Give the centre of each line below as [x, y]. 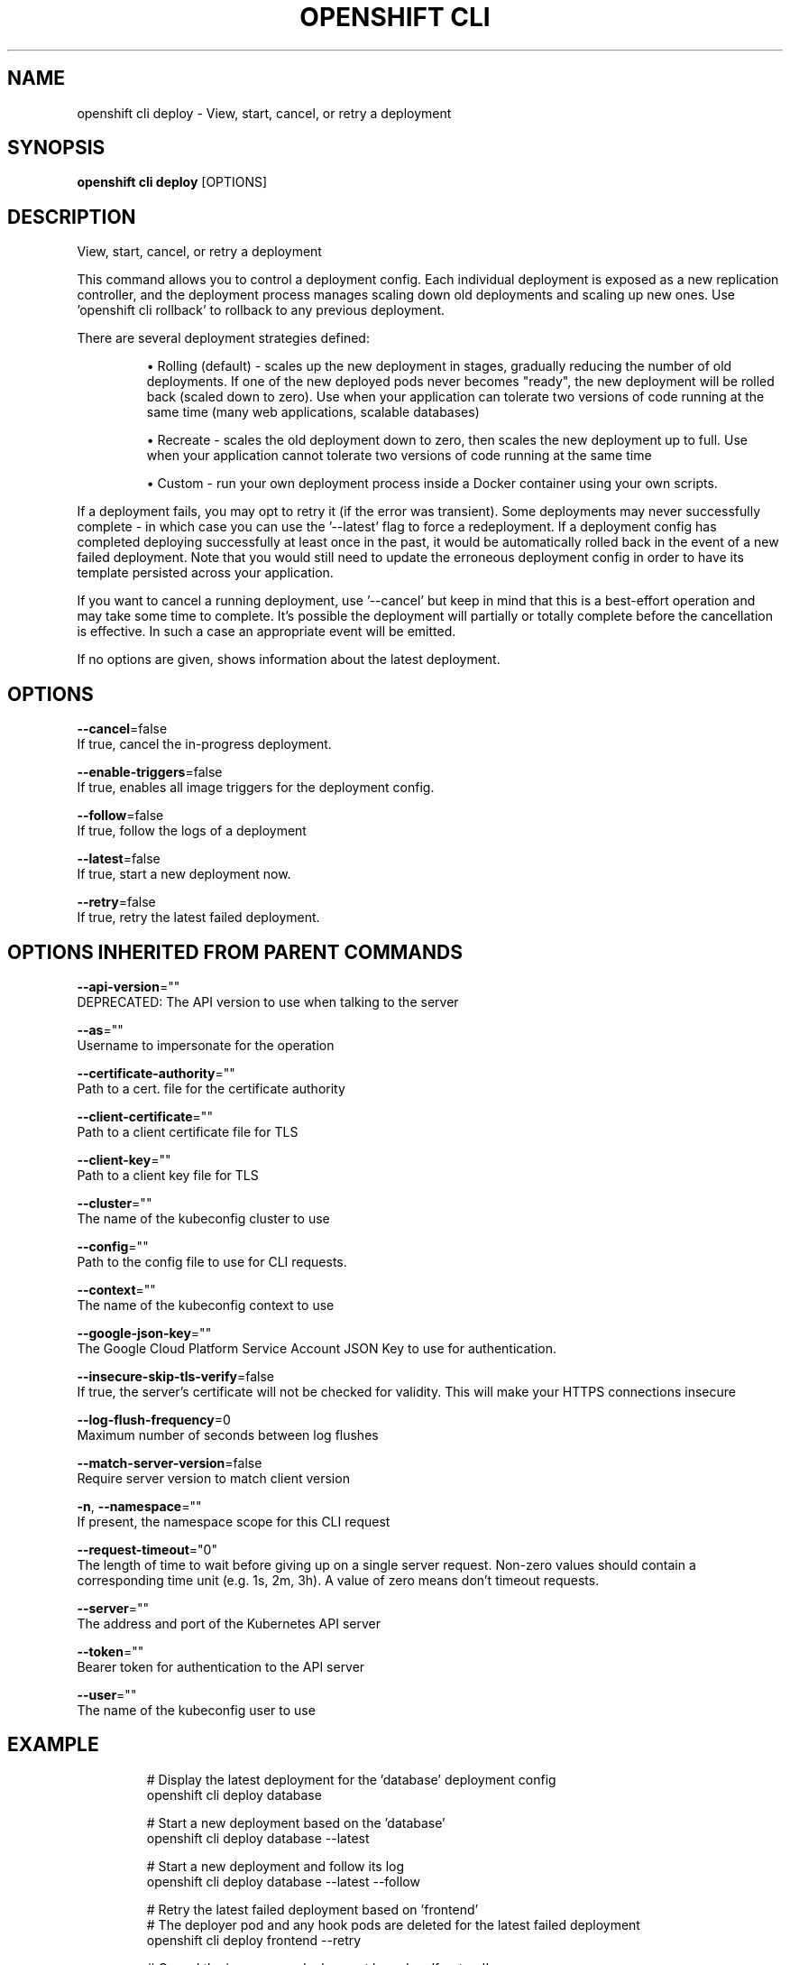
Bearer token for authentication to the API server [221, 1666]
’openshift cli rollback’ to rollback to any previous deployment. [261, 310]
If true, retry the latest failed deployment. [198, 918]
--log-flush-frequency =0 [154, 1419]
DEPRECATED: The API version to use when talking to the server [268, 1001]
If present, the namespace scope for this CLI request [234, 1521]
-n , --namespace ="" [139, 1506]
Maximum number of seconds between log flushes [228, 1435]
